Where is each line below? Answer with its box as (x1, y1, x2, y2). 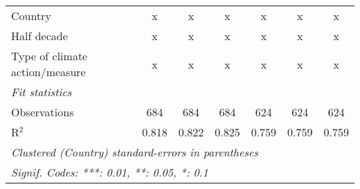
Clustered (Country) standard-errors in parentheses (11, 144, 258, 160)
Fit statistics (11, 84, 72, 100)
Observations (11, 104, 74, 120)
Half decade (11, 28, 68, 44)
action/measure (11, 64, 86, 80)
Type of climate (11, 48, 88, 64)
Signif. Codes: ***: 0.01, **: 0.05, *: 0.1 (11, 164, 208, 180)
